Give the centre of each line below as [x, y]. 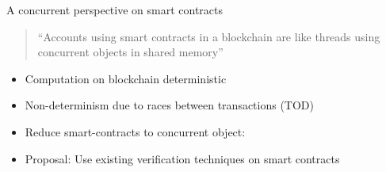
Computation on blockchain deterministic [126, 78]
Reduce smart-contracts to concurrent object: [135, 131]
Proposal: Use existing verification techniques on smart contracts [182, 158]
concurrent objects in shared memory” [130, 52]
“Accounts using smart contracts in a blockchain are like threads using [209, 36]
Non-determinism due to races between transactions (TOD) [170, 105]
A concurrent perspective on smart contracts [115, 10]
